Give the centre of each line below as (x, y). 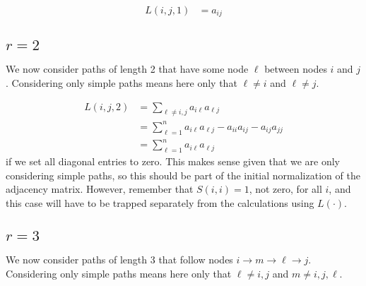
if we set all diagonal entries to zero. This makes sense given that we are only (173, 161)
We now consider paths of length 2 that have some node (127, 69)
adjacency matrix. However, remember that (100, 189)
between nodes (296, 69)
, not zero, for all (285, 189)
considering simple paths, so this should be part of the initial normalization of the (183, 175)
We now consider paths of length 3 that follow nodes (119, 260)
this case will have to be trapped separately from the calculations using (160, 202)
